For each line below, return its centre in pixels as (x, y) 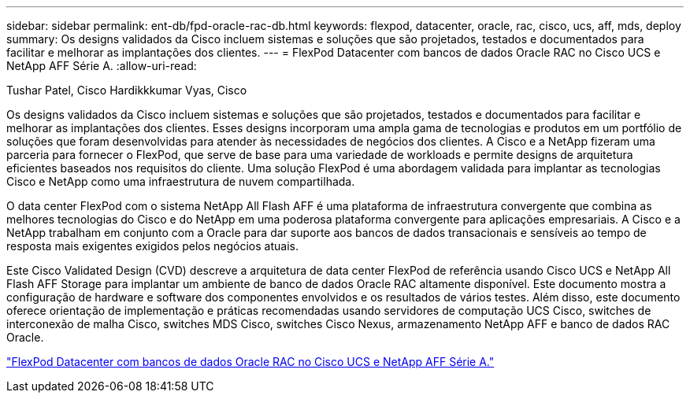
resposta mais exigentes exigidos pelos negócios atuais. (152, 246)
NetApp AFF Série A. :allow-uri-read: (102, 66)
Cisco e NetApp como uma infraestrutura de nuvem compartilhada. (181, 181)
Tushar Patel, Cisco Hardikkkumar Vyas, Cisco (127, 90)
